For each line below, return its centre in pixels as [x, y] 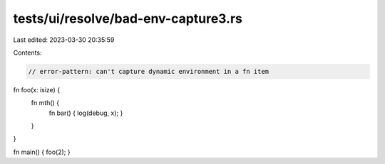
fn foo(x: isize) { [37, 89]
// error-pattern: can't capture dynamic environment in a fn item [149, 71]
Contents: [27, 53]
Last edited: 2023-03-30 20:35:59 [64, 40]
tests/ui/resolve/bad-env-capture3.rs [128, 18]
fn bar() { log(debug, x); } [86, 113]
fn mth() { [45, 103]
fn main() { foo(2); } [42, 152]
